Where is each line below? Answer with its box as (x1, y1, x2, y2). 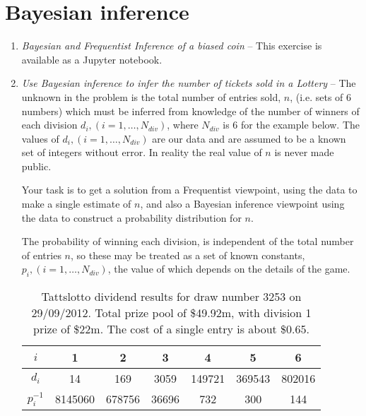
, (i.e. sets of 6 (290, 89, 352, 104)
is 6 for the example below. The (223, 117, 360, 132)
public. (21, 158, 52, 173)
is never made (274, 145, 334, 160)
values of (21, 131, 59, 145)
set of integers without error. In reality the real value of (21, 145, 262, 160)
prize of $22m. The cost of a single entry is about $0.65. (33, 321, 309, 338)
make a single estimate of (21, 196, 131, 211)
